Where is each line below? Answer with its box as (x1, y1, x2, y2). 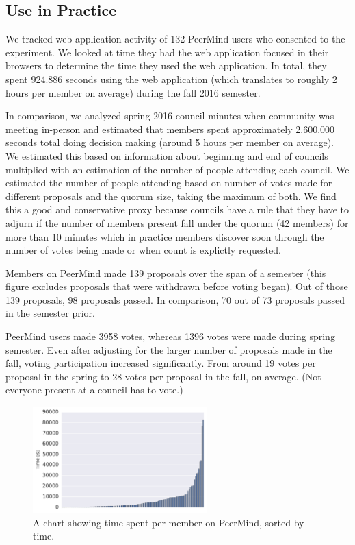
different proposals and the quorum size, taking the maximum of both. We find (5, 189, 337, 203)
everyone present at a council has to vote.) (5, 383, 183, 397)
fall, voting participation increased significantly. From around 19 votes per (5, 356, 316, 370)
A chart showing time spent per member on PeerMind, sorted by (33, 515, 304, 529)
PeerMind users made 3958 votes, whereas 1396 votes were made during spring (5, 329, 335, 343)
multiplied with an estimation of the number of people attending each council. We (5, 162, 350, 176)
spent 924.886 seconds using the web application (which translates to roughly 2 (5, 71, 337, 86)
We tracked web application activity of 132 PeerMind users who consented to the (5, 32, 345, 46)
